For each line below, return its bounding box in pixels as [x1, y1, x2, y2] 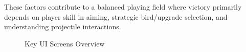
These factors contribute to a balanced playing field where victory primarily [4, 2, 242, 12]
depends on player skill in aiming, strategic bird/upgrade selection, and [4, 11, 228, 22]
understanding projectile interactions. [4, 21, 121, 32]
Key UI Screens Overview [25, 38, 105, 48]
